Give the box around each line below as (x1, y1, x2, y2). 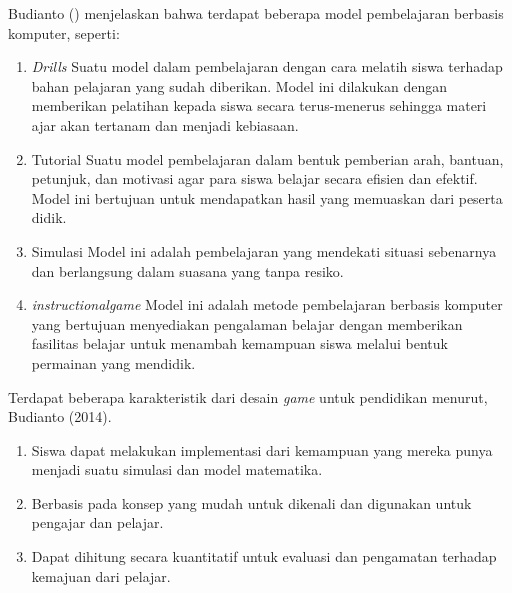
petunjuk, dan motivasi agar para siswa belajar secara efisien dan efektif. (31, 168, 478, 189)
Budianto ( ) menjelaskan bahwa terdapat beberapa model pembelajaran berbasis (8, 3, 504, 23)
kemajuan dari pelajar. (31, 565, 171, 586)
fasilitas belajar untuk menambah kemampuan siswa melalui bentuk (31, 333, 448, 354)
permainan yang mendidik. (31, 352, 196, 373)
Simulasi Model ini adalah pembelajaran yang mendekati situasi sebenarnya (31, 240, 497, 261)
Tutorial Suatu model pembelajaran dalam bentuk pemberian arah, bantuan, (31, 148, 504, 169)
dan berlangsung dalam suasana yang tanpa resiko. (31, 260, 344, 281)
